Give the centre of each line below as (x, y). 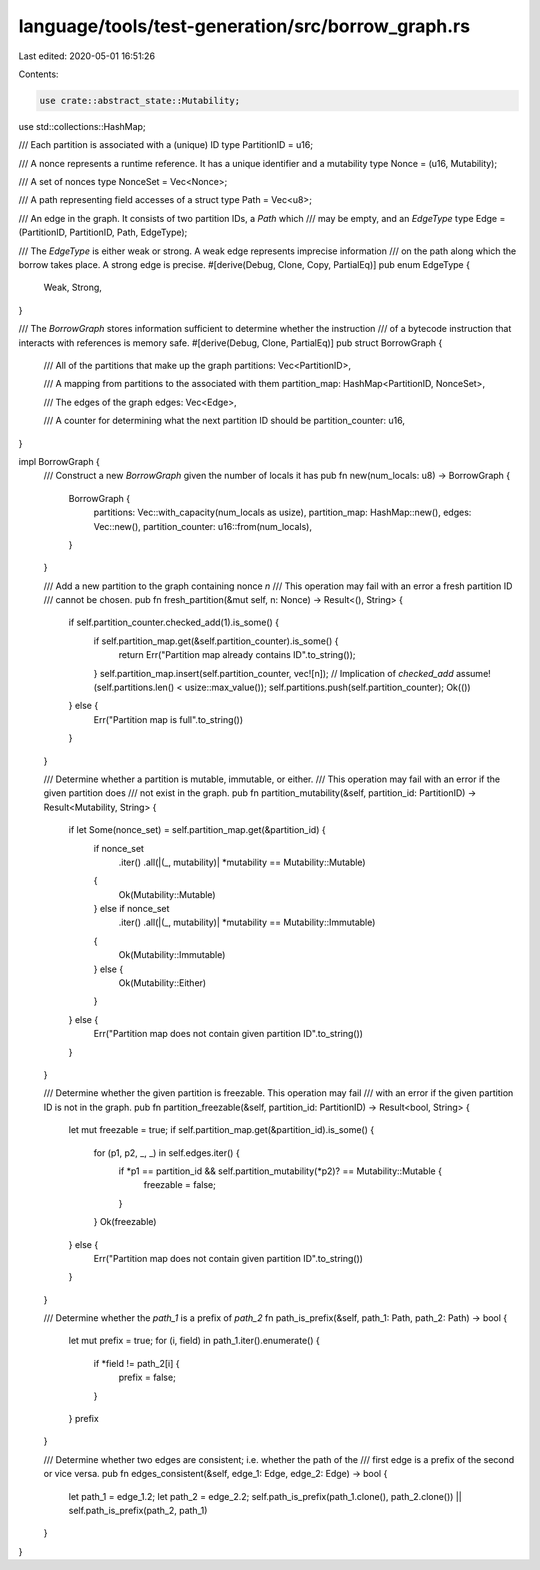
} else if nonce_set (131, 909)
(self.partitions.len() (134, 687)
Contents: (38, 74)
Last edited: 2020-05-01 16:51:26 (86, 56)
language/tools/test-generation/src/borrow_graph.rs (244, 26)
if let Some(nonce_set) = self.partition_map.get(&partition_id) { (197, 830)
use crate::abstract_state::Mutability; (139, 100)
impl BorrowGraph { (59, 461)
